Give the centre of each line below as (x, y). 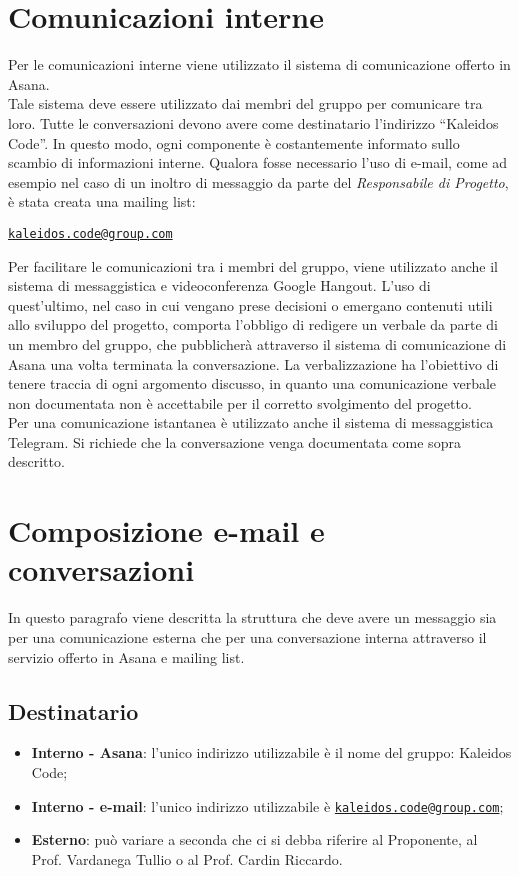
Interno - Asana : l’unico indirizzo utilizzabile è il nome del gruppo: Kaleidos (271, 752)
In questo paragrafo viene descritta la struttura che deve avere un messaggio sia (252, 617)
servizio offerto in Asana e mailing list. (126, 656)
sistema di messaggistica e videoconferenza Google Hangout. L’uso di (219, 285)
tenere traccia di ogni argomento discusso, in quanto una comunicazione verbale (252, 383)
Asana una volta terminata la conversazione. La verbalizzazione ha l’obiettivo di (253, 363)
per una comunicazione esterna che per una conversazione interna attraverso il (247, 636)
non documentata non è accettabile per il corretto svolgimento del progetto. (240, 402)
